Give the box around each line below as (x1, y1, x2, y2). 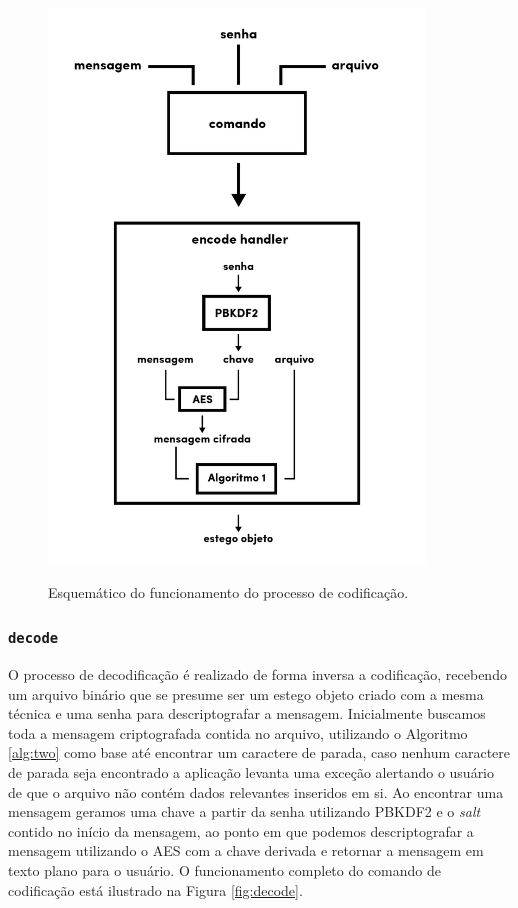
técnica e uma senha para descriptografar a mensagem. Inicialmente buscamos (8, 703, 486, 724)
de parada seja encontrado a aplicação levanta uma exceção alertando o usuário (8, 761, 495, 782)
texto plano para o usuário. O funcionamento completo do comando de (8, 859, 442, 880)
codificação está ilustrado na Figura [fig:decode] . (8, 879, 303, 900)
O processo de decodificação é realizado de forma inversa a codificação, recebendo (8, 664, 507, 684)
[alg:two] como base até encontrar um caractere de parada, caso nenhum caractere (8, 742, 511, 763)
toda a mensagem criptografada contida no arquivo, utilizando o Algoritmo (8, 722, 468, 743)
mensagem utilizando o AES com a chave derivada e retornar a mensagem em (8, 840, 484, 861)
